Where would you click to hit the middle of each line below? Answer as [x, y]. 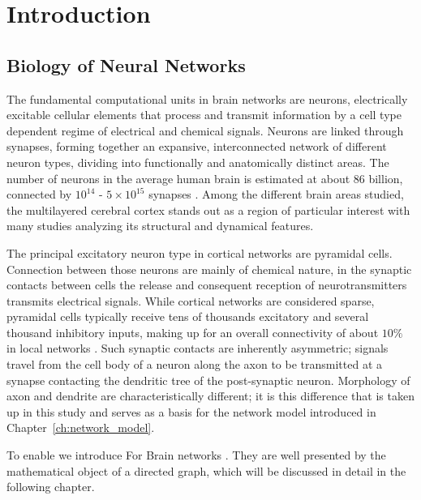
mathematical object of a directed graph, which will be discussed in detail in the [206, 470]
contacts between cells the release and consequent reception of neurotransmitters [207, 285]
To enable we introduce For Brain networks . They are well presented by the [196, 455]
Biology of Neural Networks [126, 64]
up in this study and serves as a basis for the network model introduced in [191, 411]
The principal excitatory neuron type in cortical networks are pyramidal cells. [200, 252]
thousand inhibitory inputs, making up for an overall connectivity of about [193, 332]
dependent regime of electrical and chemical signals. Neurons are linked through [205, 130]
